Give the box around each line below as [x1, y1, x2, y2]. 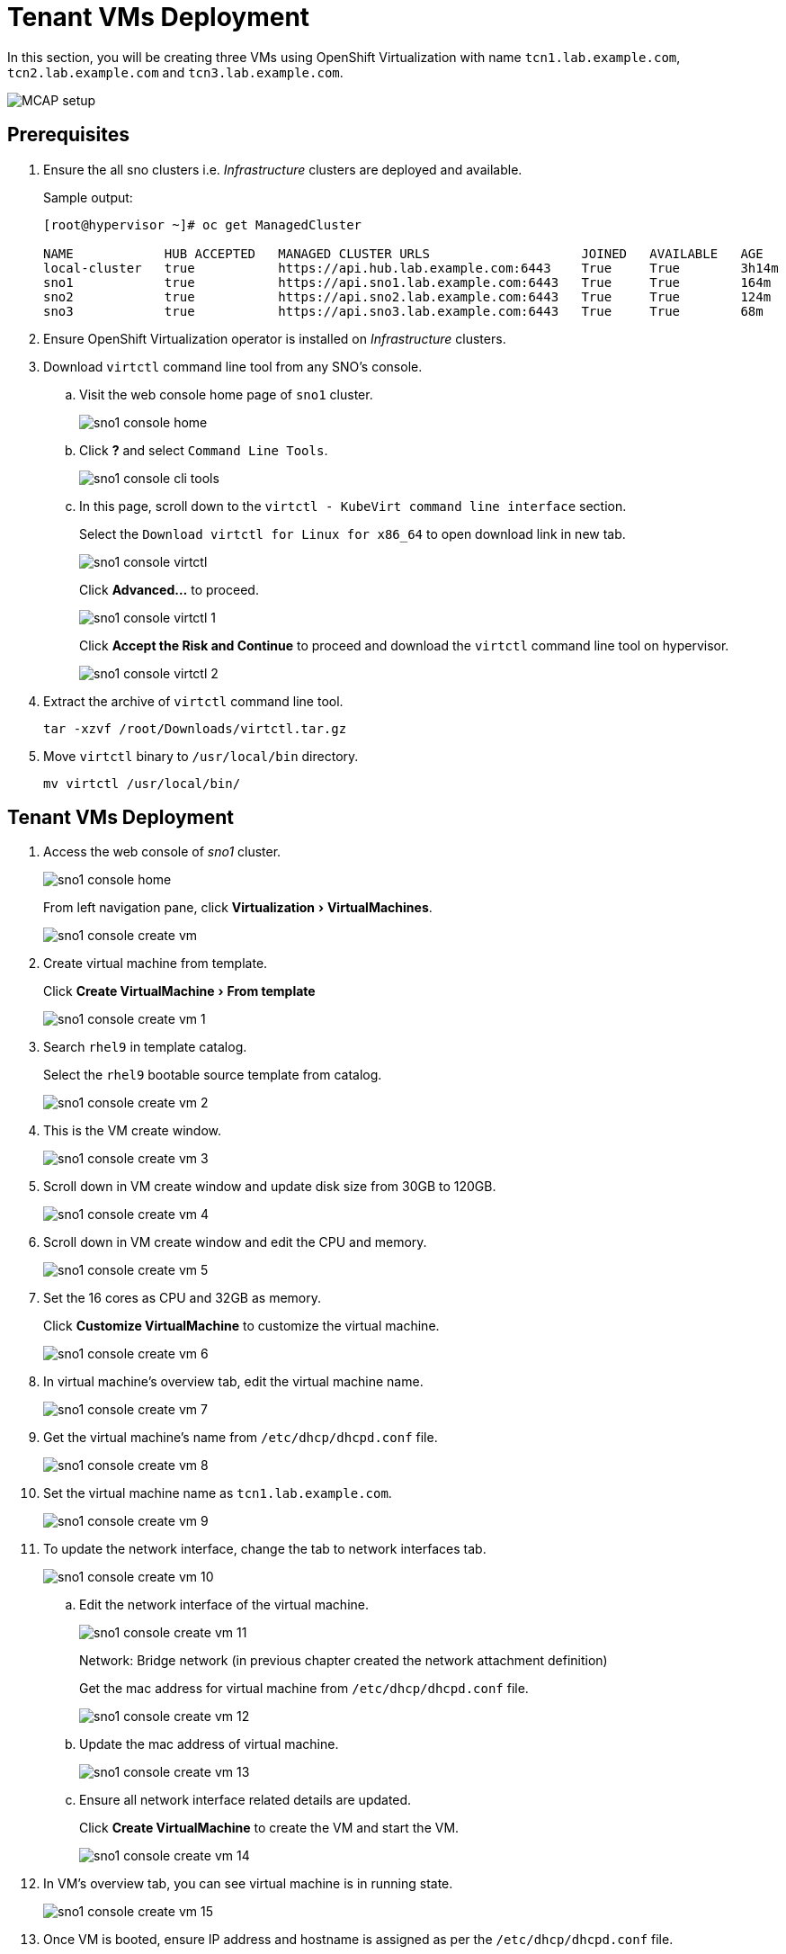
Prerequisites [7, 123, 130, 147]
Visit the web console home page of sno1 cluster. [79, 386, 373, 402]
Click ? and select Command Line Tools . [79, 442, 328, 458]
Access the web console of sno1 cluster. [43, 844, 281, 860]
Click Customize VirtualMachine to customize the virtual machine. [43, 1318, 440, 1334]
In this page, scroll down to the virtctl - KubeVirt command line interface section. [79, 497, 627, 514]
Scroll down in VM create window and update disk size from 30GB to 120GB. [43, 1179, 496, 1195]
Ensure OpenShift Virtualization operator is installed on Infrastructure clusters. [43, 330, 506, 346]
